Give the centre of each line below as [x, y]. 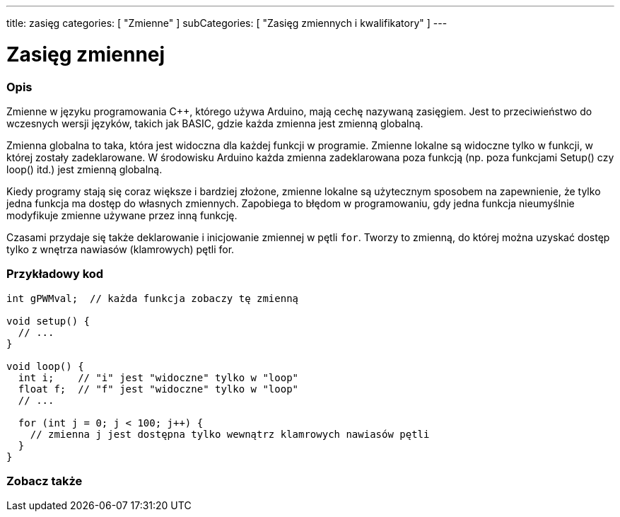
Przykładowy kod [55, 274]
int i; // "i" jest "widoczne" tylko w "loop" [158, 377]
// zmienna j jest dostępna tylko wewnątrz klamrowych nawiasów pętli [230, 434]
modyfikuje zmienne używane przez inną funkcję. [122, 215]
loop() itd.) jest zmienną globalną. [84, 169]
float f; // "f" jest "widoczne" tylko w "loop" [158, 389]
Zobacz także [45, 481]
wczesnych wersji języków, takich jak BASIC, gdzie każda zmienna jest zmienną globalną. [215, 123]
